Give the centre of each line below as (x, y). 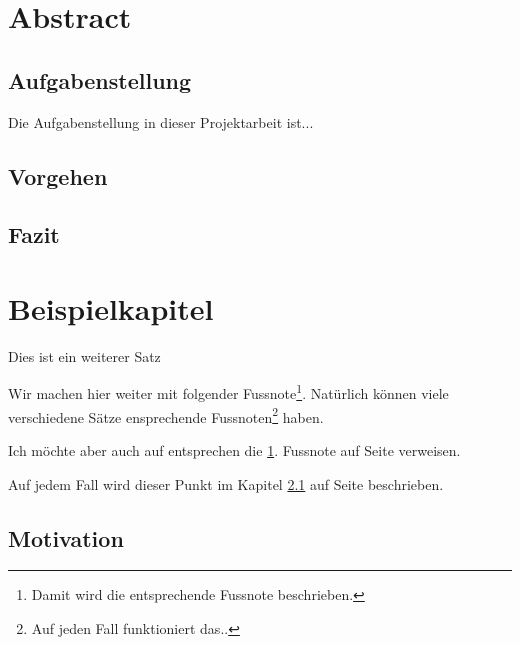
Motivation (66, 537)
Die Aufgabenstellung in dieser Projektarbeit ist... (161, 121)
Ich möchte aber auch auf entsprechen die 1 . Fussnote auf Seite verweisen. (234, 449)
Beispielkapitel (111, 307)
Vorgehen (58, 175)
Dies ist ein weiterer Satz (84, 355)
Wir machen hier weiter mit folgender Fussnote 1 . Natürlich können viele (228, 392)
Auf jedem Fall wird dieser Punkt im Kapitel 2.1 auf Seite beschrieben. (226, 483)
